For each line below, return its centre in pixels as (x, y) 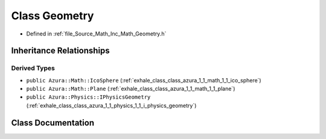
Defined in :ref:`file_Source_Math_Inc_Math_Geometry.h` (96, 34)
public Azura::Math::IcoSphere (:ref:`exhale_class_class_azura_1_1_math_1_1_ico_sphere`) (144, 80)
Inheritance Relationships (60, 51)
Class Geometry (53, 16)
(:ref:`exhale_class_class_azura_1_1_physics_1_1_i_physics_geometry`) (111, 105)
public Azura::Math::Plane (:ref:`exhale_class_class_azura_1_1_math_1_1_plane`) (131, 89)
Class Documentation (53, 122)
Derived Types (33, 68)
